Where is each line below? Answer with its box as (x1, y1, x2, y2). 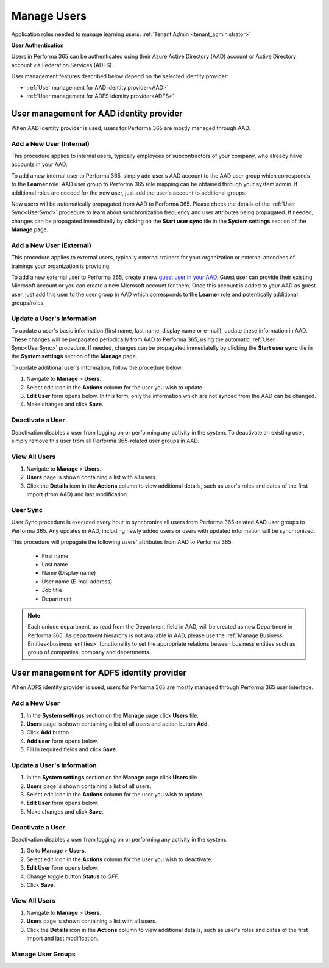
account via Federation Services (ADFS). (11, 61, 114, 68)
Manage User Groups (11, 950, 76, 958)
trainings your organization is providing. (11, 262, 111, 270)
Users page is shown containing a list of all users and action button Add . (26, 720, 210, 728)
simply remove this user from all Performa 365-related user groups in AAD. (11, 437, 199, 444)
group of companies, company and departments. (27, 649, 151, 656)
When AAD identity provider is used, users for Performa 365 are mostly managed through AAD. (11, 124, 251, 131)
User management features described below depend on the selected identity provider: (11, 73, 228, 80)
